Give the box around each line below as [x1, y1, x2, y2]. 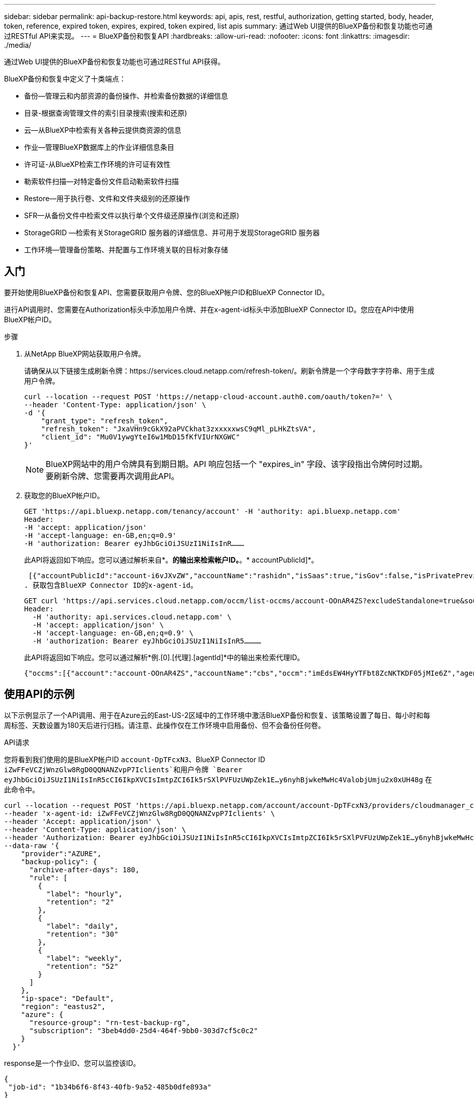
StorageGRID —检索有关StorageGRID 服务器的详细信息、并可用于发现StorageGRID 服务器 [24, 228, 320, 237]
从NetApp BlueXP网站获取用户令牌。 [24, 349, 146, 358]
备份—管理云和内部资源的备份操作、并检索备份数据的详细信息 [24, 91, 228, 100]
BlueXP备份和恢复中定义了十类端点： [4, 74, 127, 83]
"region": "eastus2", [21, 1002, 106, 1011]
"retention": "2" [46, 897, 114, 906]
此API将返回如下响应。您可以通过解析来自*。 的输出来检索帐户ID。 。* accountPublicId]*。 [24, 555, 318, 564]
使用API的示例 [4, 688, 75, 701]
